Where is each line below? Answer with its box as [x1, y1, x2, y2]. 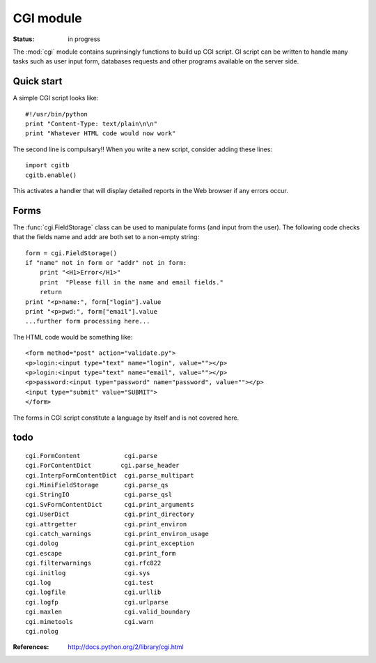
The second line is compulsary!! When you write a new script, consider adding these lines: [13, 145, 273, 153]
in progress [68, 35, 101, 43]
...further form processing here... [25, 317, 150, 326]
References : [13, 643, 49, 651]
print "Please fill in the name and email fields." [39, 278, 224, 286]
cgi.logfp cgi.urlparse [25, 598, 169, 606]
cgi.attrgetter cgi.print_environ [25, 520, 187, 528]
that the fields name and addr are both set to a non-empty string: [13, 233, 200, 241]
